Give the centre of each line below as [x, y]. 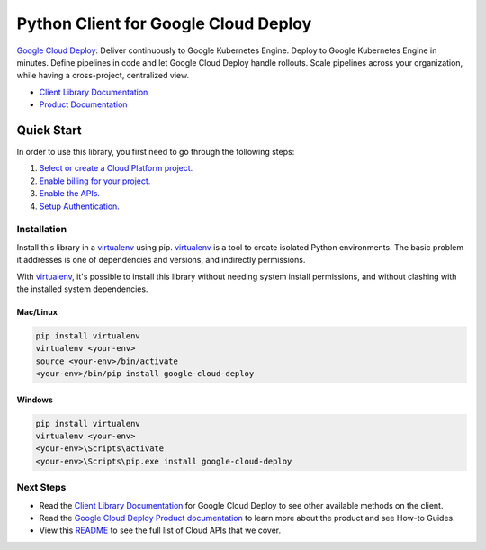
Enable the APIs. [70, 194]
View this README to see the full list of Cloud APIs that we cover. [160, 530]
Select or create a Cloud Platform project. [116, 168]
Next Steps [41, 488]
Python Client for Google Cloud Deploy [164, 23]
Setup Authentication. [80, 206]
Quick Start [49, 130]
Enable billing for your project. [95, 181]
